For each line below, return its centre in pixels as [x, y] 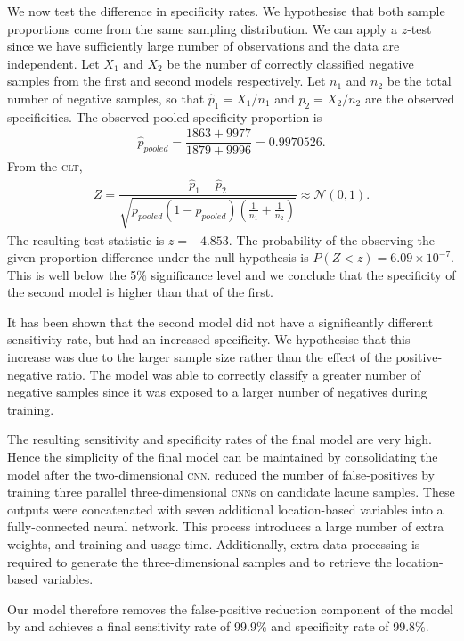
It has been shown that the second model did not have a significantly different [220, 321]
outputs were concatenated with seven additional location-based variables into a [225, 509]
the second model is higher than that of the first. [140, 292]
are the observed [410, 98]
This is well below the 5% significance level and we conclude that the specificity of [232, 274]
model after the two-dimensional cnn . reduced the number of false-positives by [221, 474]
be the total [419, 81]
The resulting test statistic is [86, 239]
